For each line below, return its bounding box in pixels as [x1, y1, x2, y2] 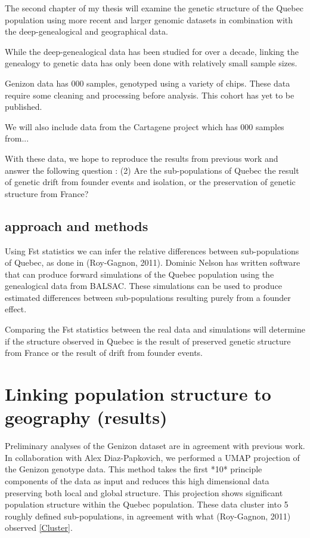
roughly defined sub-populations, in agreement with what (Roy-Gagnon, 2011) [5, 509, 291, 522]
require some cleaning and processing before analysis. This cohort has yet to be [5, 88, 294, 101]
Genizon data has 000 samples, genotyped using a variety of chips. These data [5, 76, 290, 89]
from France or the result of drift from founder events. [5, 346, 203, 359]
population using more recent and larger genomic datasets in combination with [5, 13, 293, 26]
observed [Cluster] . [5, 521, 73, 534]
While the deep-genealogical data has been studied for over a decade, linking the [5, 45, 299, 57]
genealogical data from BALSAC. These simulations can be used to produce [5, 279, 283, 292]
